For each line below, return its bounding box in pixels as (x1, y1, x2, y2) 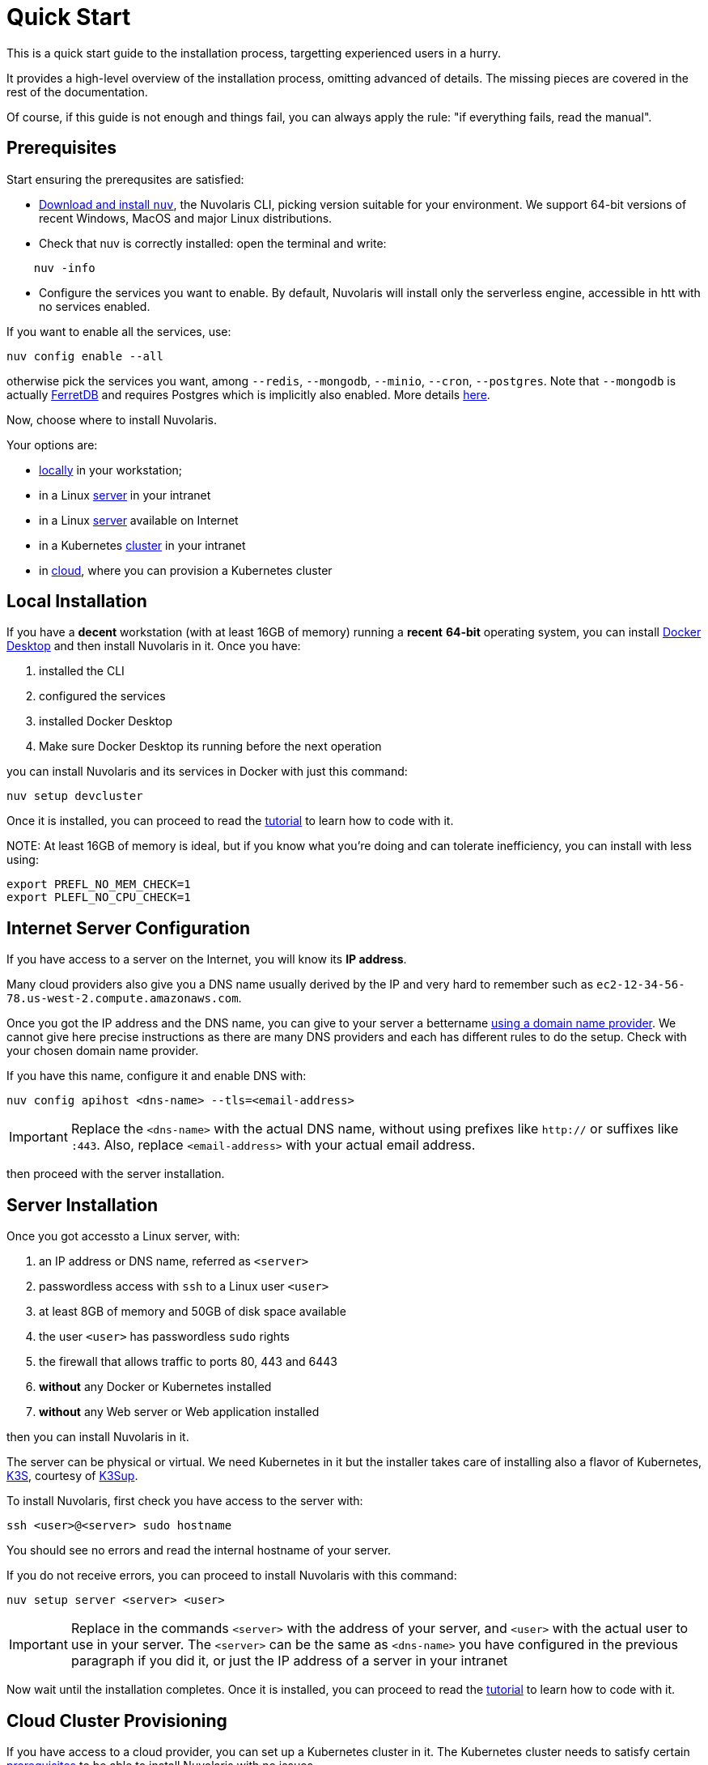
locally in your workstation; (39, 462, 183, 477)
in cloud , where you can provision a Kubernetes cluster (39, 563, 333, 577)
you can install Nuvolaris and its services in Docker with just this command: (6, 764, 408, 779)
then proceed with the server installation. (6, 1167, 225, 1181)
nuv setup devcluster (6, 789, 143, 803)
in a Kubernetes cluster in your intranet (39, 538, 246, 552)
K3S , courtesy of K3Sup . (6, 1469, 138, 1483)
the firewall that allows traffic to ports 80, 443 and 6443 (39, 1355, 338, 1369)
